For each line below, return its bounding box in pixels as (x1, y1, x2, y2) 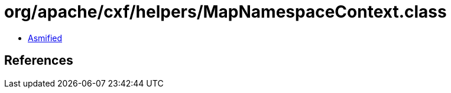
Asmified (28, 32, 63, 43)
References (4, 53, 73, 68)
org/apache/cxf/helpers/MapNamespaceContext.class (4, 2, 447, 22)
